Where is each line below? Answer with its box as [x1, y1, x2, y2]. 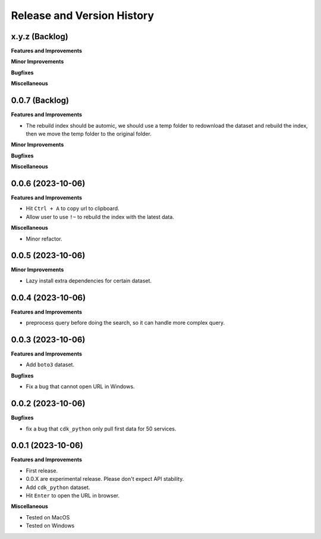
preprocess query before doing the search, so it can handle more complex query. [26, 319, 225, 326]
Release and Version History [11, 9, 155, 22]
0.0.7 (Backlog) [11, 96, 70, 106]
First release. [26, 467, 58, 474]
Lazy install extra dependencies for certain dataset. [26, 277, 152, 284]
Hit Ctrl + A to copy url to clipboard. [26, 205, 119, 212]
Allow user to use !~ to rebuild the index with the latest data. [26, 213, 175, 220]
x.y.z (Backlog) [11, 31, 68, 42]
